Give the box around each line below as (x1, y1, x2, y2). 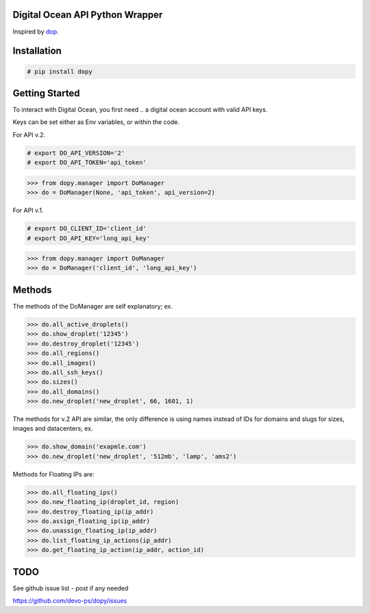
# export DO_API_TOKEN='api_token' (27, 158, 147, 167)
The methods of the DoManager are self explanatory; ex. (12, 302, 173, 310)
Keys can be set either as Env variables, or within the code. (12, 118, 180, 126)
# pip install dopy (27, 67, 92, 75)
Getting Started (12, 87, 80, 99)
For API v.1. (12, 206, 44, 215)
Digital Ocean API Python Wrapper (12, 9, 163, 21)
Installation (12, 45, 62, 57)
